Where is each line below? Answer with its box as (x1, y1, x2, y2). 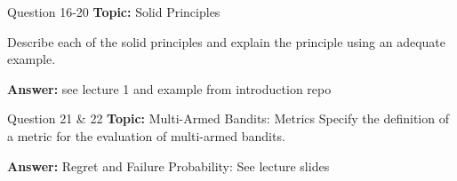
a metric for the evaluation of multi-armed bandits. (7, 126, 285, 145)
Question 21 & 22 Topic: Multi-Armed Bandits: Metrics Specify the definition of (7, 109, 449, 128)
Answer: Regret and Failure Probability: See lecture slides (7, 156, 330, 175)
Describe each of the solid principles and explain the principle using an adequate (7, 32, 445, 51)
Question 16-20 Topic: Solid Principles (7, 3, 220, 20)
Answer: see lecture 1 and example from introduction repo (7, 79, 332, 98)
